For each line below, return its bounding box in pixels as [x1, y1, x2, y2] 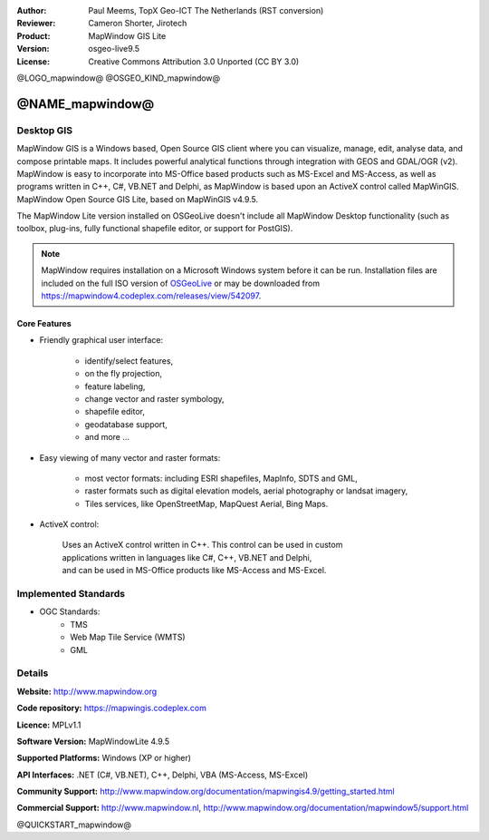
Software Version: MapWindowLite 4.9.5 [16, 736, 170, 747]
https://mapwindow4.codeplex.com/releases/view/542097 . [41, 290, 262, 301]
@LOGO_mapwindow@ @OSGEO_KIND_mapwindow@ [16, 73, 221, 83]
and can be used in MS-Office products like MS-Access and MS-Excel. [62, 565, 327, 576]
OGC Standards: [39, 606, 101, 617]
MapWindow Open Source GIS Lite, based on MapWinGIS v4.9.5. [16, 193, 259, 204]
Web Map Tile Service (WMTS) [70, 631, 186, 643]
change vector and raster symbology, [84, 393, 225, 404]
